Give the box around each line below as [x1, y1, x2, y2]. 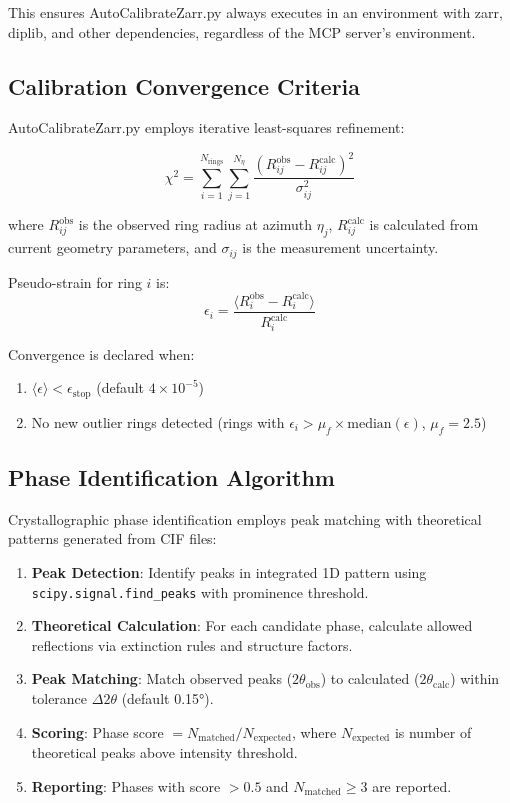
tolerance [31, 688, 88, 708]
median [347, 416, 392, 431]
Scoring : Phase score [31, 721, 164, 742]
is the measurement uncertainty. [242, 237, 439, 258]
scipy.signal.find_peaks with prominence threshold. [31, 581, 369, 602]
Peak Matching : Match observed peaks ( [31, 668, 293, 689]
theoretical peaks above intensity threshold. [31, 742, 298, 763]
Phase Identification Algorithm [8, 461, 335, 492]
